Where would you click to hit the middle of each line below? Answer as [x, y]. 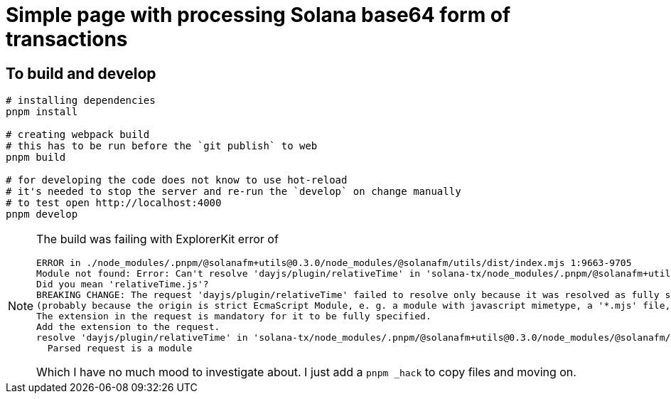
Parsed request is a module [120, 349]
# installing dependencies [81, 101]
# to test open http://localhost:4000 [114, 203]
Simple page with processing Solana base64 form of [258, 15]
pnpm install [42, 112]
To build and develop [81, 73]
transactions [67, 39]
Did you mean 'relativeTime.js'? [123, 284]
